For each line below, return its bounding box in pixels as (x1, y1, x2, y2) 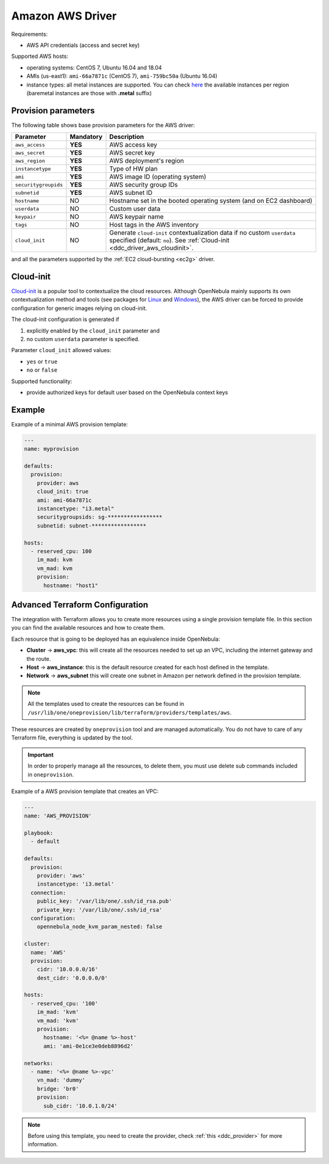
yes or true (26, 358, 58, 365)
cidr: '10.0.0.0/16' (37, 966, 99, 973)
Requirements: (11, 30, 48, 38)
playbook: (24, 830, 54, 837)
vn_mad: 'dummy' (37, 1077, 85, 1084)
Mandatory (69, 133, 103, 141)
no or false (26, 366, 58, 374)
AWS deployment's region (109, 157, 184, 165)
